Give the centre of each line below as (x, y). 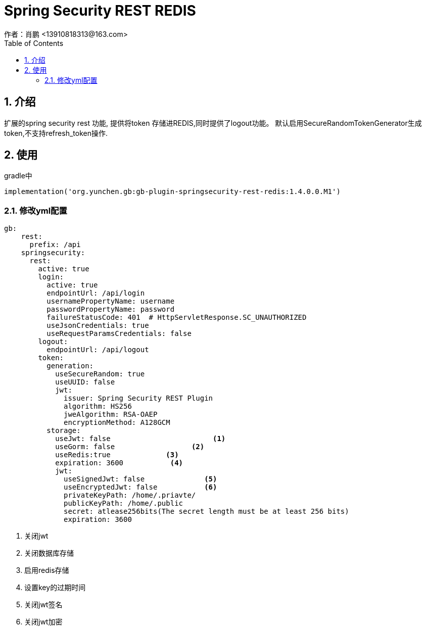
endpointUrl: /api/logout (98, 350)
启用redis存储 (47, 570)
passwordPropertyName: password (111, 309)
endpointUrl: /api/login (96, 293)
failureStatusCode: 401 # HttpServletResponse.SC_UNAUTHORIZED (177, 318)
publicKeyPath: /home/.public (124, 503)
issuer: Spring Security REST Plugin (138, 398)
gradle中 (18, 176)
